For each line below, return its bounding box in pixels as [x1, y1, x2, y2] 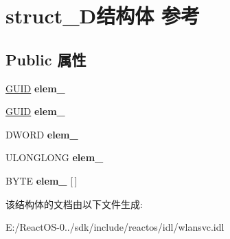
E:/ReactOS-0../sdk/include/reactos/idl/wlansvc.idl [5, 220, 225, 234]
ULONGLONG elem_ [5, 150, 104, 165]
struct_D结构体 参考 [5, 1, 200, 30]
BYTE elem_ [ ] [5, 173, 78, 187]
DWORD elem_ [5, 127, 78, 141]
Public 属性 [5, 48, 87, 70]
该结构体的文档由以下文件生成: [5, 196, 143, 211]
